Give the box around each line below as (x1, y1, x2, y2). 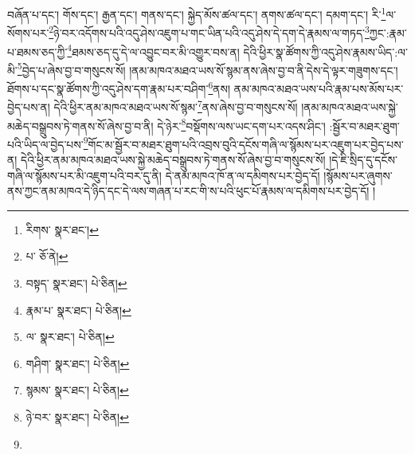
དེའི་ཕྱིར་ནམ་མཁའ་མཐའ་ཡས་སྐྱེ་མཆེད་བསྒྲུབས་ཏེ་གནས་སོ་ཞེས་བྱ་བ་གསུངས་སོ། (21, 151, 326, 167)
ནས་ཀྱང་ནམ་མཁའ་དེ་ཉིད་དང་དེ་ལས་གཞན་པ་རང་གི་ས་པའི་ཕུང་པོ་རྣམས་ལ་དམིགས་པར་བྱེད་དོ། (7, 182, 370, 199)
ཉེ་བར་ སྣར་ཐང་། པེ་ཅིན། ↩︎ (25, 408, 129, 425)
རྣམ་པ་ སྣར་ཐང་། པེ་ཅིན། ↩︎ (25, 301, 131, 318)
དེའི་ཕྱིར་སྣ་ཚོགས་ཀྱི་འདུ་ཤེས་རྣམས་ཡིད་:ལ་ (243, 43, 408, 60)
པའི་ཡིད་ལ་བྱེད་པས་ (7, 135, 84, 152)
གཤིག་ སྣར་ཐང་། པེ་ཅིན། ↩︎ (25, 355, 130, 371)
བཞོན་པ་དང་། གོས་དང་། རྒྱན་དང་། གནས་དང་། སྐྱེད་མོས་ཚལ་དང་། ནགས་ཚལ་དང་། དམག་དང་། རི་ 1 (7, 4, 386, 22)
